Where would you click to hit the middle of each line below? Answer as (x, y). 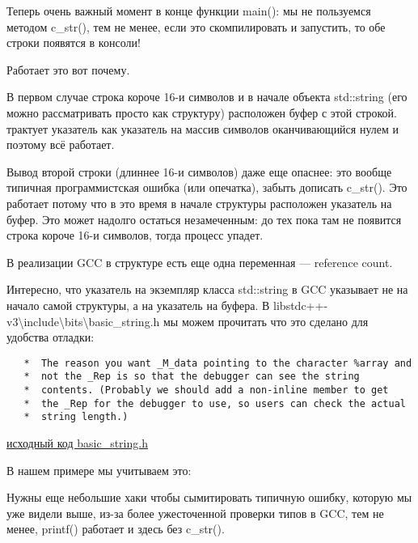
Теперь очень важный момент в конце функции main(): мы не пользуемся (189, 11)
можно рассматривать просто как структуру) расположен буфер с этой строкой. (202, 112)
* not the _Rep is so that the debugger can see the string (192, 377)
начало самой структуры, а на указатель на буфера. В (138, 305)
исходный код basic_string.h (77, 442)
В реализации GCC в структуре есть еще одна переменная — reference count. (200, 262)
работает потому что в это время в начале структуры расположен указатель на (199, 203)
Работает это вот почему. (68, 69)
